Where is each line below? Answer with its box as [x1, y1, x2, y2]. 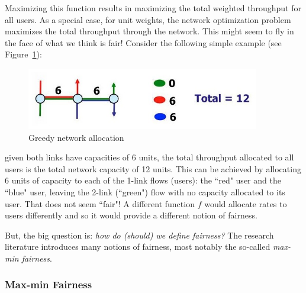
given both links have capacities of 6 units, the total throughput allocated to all [5, 151, 294, 163]
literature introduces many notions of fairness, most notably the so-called [5, 240, 270, 253]
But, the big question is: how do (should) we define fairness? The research [5, 228, 274, 241]
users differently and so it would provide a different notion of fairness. [5, 209, 257, 221]
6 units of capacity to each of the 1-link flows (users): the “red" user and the [5, 174, 281, 186]
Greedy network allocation [28, 131, 124, 143]
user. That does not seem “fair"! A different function [5, 197, 195, 210]
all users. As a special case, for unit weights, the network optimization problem [5, 13, 291, 25]
